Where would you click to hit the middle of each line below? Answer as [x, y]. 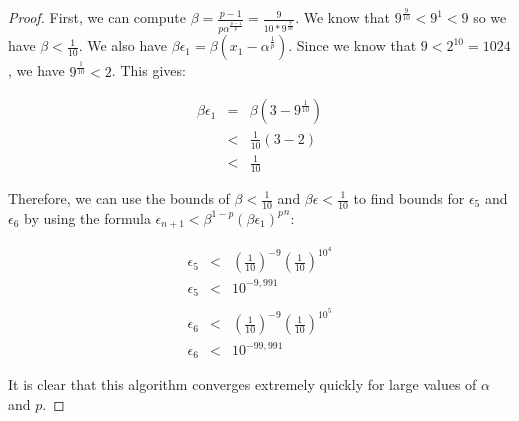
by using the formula [87, 217]
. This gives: [148, 70]
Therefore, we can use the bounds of [119, 198]
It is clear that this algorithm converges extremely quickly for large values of [242, 384]
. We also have [123, 45]
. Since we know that [352, 45]
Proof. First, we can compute [97, 17]
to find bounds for [409, 198]
